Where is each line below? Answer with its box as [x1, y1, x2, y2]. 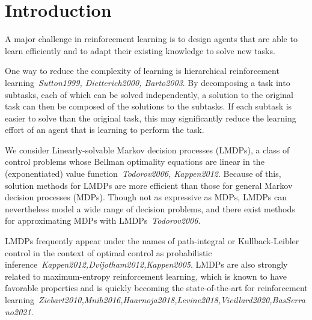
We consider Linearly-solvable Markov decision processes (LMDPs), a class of [5, 143, 290, 156]
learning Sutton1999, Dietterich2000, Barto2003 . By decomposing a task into [5, 76, 290, 88]
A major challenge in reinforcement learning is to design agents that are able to [5, 32, 298, 45]
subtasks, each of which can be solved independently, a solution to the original [5, 88, 293, 100]
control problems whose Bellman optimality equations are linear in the [5, 155, 265, 168]
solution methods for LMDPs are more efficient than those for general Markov [5, 179, 293, 191]
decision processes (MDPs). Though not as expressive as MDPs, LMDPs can [5, 191, 287, 203]
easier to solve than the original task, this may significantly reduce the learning [5, 111, 296, 124]
